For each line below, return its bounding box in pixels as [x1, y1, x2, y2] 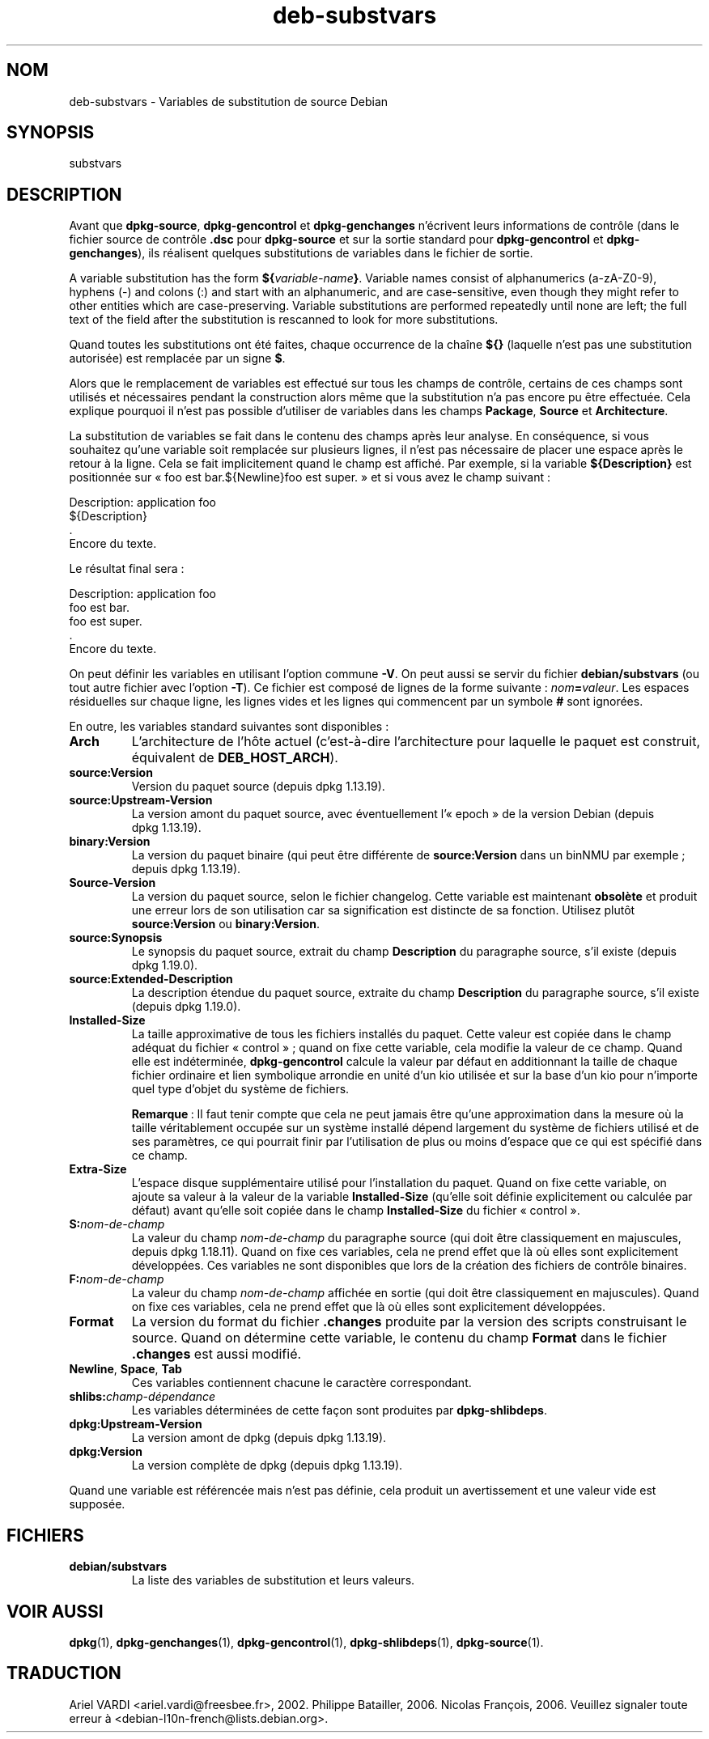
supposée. [69, 1497, 125, 1512]
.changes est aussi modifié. [131, 1346, 302, 1363]
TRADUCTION [6, 1663, 121, 1684]
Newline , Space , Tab [69, 1362, 182, 1376]
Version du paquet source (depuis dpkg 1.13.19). [131, 779, 385, 794]
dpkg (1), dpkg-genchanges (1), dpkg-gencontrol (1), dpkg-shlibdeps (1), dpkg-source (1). [69, 1635, 544, 1649]
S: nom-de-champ [69, 1217, 165, 1232]
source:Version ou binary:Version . [131, 917, 321, 931]
